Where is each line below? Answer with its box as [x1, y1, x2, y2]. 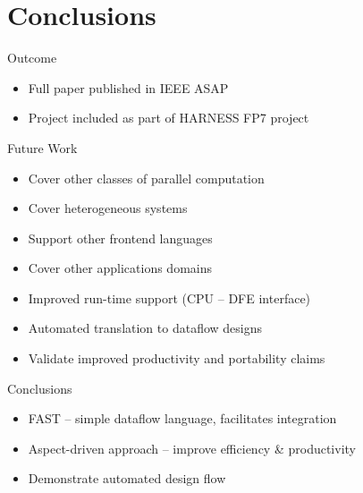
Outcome [7, 48, 57, 67]
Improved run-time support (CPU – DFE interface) [28, 288, 311, 307]
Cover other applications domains [28, 259, 212, 277]
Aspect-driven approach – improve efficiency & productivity [28, 438, 356, 457]
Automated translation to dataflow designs [28, 319, 263, 337]
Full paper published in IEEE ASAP [28, 78, 229, 97]
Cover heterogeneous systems [28, 199, 188, 217]
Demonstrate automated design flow [28, 469, 226, 488]
